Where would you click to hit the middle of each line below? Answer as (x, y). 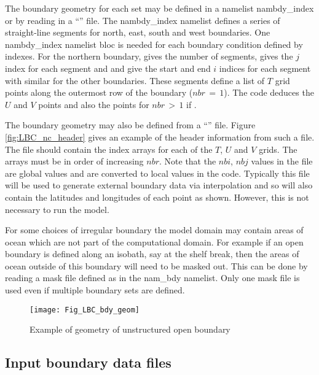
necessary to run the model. (57, 209)
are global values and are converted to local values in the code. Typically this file (157, 173)
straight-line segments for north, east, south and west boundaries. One (138, 32)
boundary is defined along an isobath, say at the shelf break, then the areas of (152, 254)
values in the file (282, 161)
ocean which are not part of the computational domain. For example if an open (154, 242)
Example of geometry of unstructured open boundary (130, 329)
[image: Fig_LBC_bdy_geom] (85, 310)
